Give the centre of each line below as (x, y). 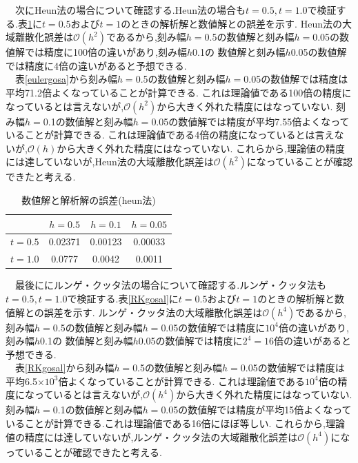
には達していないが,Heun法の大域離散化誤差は (110, 162)
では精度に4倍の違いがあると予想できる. (96, 65)
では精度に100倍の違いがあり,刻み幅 (106, 52)
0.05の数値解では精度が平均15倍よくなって (256, 410)
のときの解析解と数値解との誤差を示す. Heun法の (231, 23)
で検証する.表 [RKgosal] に (123, 298)
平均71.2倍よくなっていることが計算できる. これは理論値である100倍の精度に (179, 92)
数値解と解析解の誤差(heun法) (89, 199)
